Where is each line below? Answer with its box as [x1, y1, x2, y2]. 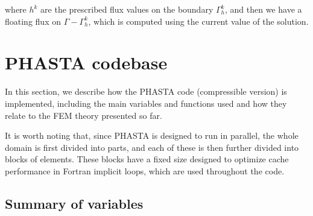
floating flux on [5, 14, 61, 27]
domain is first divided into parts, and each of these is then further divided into [5, 141, 299, 153]
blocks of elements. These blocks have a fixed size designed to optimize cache [5, 153, 289, 165]
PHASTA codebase [5, 50, 168, 75]
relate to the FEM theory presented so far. [5, 109, 162, 121]
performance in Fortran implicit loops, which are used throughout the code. [5, 164, 285, 177]
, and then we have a [225, 3, 302, 15]
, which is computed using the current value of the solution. [88, 14, 309, 27]
